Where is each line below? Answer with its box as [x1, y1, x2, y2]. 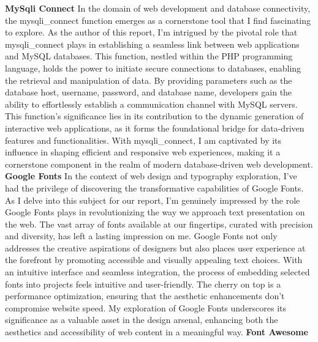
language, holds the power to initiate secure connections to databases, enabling [5, 61, 301, 74]
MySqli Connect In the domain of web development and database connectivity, [5, 2, 311, 14]
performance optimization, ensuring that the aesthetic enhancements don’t [5, 289, 285, 302]
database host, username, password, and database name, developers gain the [5, 86, 292, 99]
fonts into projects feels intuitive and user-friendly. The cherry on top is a [5, 277, 281, 290]
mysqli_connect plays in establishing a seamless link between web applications [5, 37, 300, 50]
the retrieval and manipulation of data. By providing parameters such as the [5, 73, 292, 86]
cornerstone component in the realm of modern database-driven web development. [5, 157, 313, 170]
